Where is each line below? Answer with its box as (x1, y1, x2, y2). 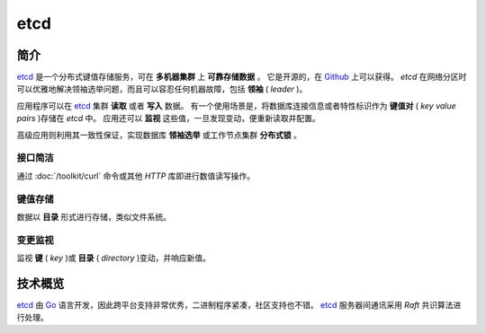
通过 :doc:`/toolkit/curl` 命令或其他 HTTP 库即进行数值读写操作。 (16, 171, 256, 181)
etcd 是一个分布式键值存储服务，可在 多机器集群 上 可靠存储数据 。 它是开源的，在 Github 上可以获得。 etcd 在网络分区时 (16, 72, 467, 83)
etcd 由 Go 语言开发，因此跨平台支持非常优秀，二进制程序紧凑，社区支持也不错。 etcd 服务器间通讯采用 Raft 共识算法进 (16, 299, 462, 310)
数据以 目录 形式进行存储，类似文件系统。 (16, 211, 171, 222)
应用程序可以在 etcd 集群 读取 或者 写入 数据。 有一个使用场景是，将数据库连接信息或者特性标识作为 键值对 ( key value (16, 100, 456, 111)
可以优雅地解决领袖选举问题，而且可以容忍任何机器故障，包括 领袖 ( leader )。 (16, 83, 308, 94)
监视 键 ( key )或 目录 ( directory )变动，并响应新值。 (16, 252, 211, 264)
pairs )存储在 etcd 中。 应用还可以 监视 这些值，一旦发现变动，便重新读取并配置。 (16, 113, 321, 124)
